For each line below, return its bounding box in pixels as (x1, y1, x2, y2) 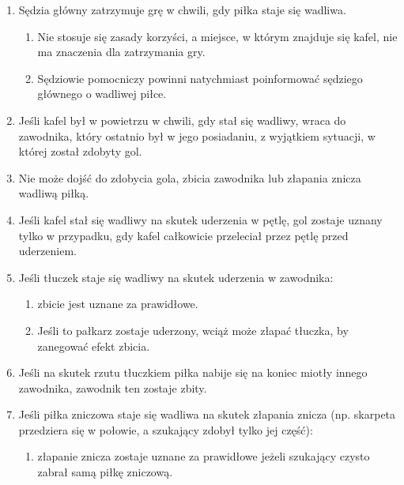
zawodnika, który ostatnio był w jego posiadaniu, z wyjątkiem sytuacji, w (18, 127, 376, 144)
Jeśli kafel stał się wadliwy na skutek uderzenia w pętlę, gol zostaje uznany (18, 211, 383, 227)
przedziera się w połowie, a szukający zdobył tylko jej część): (18, 421, 313, 438)
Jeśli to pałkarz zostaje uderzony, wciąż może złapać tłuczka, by (37, 321, 349, 338)
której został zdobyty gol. (18, 143, 142, 160)
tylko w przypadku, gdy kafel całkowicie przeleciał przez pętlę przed (18, 227, 349, 243)
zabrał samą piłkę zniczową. (37, 464, 173, 480)
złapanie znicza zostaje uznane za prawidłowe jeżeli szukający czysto (37, 448, 370, 464)
